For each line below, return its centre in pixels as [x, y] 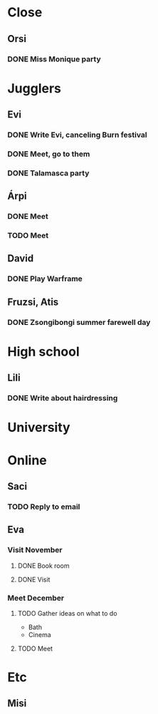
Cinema [39, 634]
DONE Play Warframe [45, 279]
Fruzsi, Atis [33, 302]
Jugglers [35, 88]
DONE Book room [43, 565]
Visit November [35, 550]
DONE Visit [34, 579]
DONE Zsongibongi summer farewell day [79, 322]
